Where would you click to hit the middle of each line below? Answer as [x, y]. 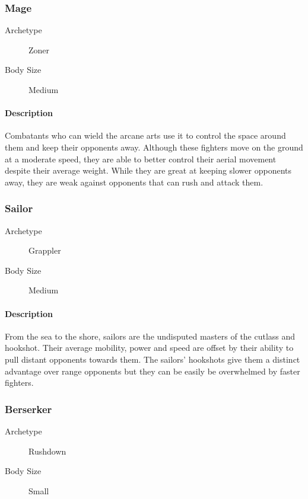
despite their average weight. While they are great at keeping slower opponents [148, 170]
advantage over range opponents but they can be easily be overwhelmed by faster [153, 371]
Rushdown [47, 451]
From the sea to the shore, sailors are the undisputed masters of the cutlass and [150, 336]
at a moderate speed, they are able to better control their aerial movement [141, 159]
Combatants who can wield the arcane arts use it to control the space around [145, 135]
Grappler [45, 250]
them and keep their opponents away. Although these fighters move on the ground [154, 147]
